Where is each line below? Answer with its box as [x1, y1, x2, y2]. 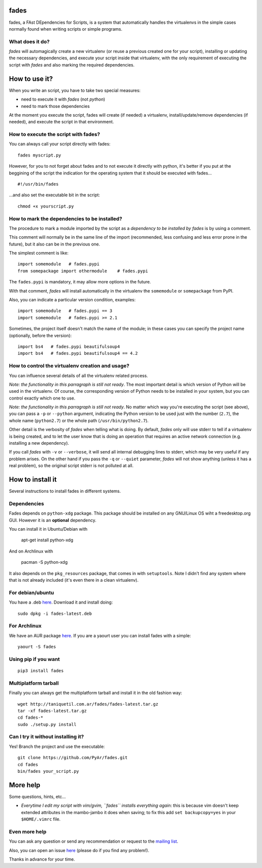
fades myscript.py [17, 152, 62, 158]
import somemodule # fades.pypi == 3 [17, 308, 113, 313]
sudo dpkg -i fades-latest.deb [17, 610, 92, 616]
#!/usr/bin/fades [17, 181, 59, 187]
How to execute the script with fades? [9, 131, 100, 138]
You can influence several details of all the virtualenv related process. [9, 372, 148, 379]
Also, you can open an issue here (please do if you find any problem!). [9, 847, 149, 853]
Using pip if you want [9, 656, 60, 662]
